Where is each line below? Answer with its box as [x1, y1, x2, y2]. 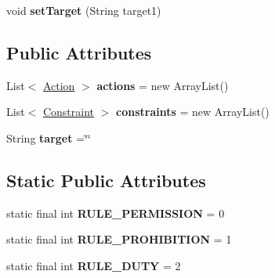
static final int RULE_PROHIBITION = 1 [6, 231, 232, 247]
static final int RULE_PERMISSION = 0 [6, 204, 225, 221]
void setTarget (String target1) [6, 2, 161, 18]
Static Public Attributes [6, 168, 206, 192]
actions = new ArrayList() [96, 77, 229, 93]
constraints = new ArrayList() [116, 103, 270, 120]
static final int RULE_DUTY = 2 [6, 257, 181, 273]
